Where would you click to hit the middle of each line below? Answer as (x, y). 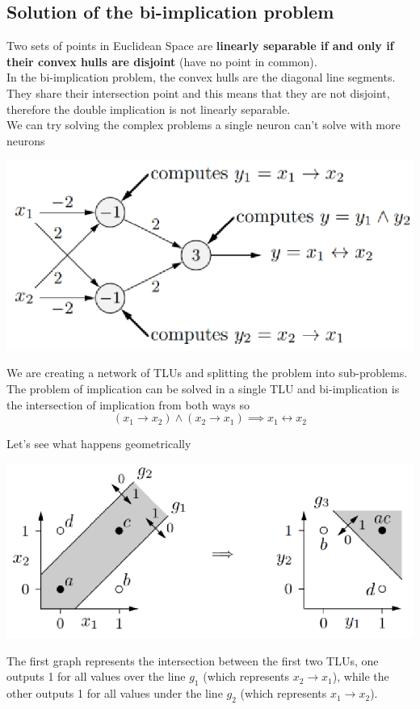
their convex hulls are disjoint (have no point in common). (162, 61)
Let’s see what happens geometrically (99, 444)
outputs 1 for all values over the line (96, 676)
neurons (26, 140)
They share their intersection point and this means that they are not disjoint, (198, 92)
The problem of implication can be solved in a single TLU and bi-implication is (203, 388)
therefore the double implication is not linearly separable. (149, 109)
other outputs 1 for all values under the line (115, 693)
